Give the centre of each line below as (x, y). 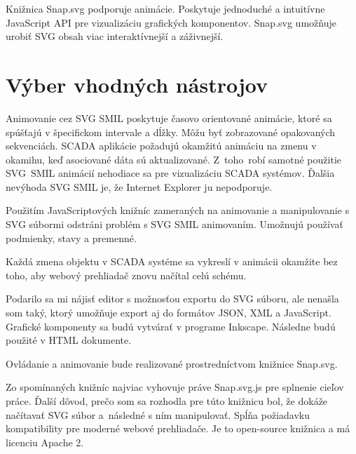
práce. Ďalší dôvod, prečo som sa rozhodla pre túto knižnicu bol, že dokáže (167, 401)
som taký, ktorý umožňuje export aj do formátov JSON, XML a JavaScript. (169, 313)
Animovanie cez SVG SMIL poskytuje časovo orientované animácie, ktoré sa (169, 118)
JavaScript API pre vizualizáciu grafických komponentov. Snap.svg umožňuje (171, 22)
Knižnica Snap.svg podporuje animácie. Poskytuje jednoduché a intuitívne (165, 8)
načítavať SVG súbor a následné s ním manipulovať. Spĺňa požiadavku (158, 414)
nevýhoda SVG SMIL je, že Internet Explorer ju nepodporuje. (139, 186)
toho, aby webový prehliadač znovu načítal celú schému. (126, 275)
